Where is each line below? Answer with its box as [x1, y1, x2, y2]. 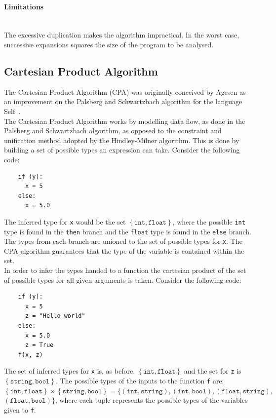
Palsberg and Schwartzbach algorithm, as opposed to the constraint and [4, 125, 222, 136]
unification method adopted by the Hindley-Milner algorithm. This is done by [4, 135, 239, 145]
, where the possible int [172, 216, 245, 227]
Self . [4, 106, 21, 116]
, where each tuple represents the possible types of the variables [55, 395, 248, 405]
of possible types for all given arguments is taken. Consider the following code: [4, 274, 241, 285]
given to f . [4, 404, 36, 415]
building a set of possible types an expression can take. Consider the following [4, 145, 240, 155]
